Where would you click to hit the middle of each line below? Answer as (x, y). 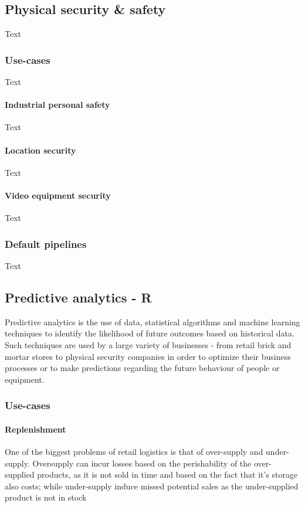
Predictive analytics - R (78, 297)
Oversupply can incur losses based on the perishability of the (142, 463)
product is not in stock (46, 497)
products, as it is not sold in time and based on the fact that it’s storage (167, 474)
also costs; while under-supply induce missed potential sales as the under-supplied (152, 486)
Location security (40, 150)
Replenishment (35, 429)
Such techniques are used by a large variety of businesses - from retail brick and (148, 344)
